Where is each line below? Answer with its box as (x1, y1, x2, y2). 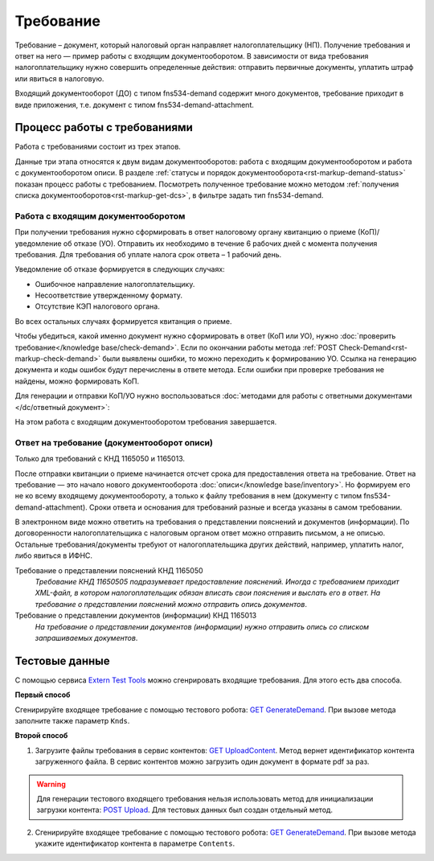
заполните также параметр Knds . (14, 716, 130, 726)
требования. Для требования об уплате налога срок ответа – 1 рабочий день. (14, 249, 282, 259)
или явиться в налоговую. (14, 73, 104, 84)
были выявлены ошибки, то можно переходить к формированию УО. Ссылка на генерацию (101, 354, 417, 363)
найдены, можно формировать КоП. (14, 376, 140, 386)
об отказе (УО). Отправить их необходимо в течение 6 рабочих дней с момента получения (63, 238, 378, 248)
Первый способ (14, 690, 71, 699)
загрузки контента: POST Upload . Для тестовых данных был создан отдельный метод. (36, 805, 334, 815)
